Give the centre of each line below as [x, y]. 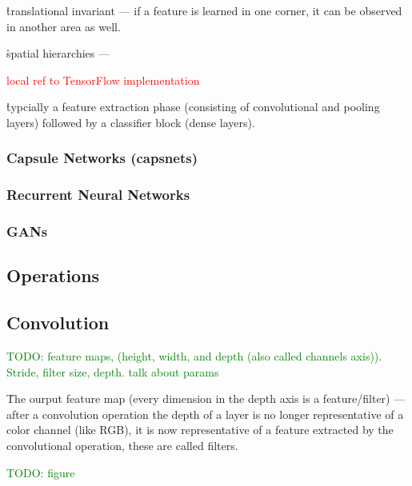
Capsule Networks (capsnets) [102, 158]
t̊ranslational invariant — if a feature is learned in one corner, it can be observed [204, 10]
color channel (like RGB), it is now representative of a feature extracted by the [200, 430]
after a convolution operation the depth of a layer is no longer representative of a [205, 414]
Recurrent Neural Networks [98, 195]
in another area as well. [64, 26]
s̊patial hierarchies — [58, 53]
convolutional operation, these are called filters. [122, 446]
